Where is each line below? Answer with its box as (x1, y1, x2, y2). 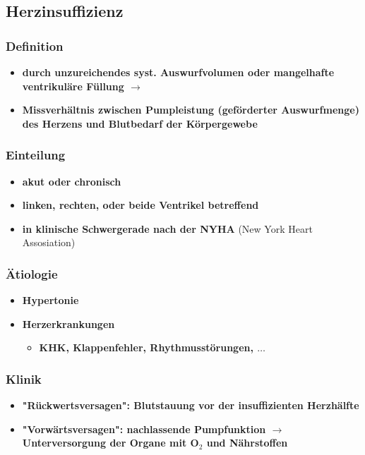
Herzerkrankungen (22, 316, 115, 331)
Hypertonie (22, 293, 79, 308)
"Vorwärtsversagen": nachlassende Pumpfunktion (22, 421, 266, 436)
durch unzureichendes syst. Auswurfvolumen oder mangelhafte (22, 65, 335, 79)
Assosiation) (22, 235, 76, 250)
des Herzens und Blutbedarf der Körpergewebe (22, 116, 258, 131)
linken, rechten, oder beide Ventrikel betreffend (22, 198, 259, 212)
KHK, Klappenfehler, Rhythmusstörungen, (39, 340, 253, 355)
